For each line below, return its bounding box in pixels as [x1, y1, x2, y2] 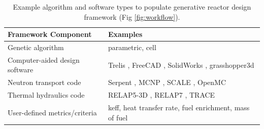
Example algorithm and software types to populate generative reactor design [13, 2, 251, 12]
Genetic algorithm [8, 42, 64, 53]
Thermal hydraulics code [8, 90, 85, 100]
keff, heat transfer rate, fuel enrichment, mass [108, 102, 250, 112]
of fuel [108, 112, 128, 122]
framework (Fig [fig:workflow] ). [84, 11, 180, 22]
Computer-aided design [8, 54, 80, 65]
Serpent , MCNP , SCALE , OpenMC [108, 77, 226, 88]
